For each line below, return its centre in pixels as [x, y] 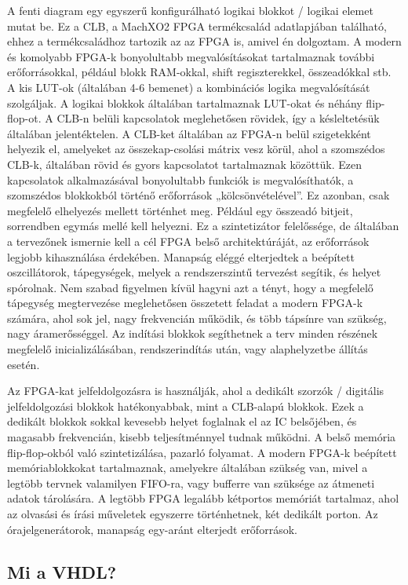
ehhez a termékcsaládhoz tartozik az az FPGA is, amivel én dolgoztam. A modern [204, 41]
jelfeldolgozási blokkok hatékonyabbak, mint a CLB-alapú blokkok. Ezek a [186, 406]
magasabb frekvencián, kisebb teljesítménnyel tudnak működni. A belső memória [202, 437]
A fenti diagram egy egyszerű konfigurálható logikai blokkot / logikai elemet [190, 10]
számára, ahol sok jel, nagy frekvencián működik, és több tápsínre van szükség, [197, 318]
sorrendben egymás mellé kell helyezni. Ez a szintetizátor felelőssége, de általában [203, 226]
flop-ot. [24, 118]
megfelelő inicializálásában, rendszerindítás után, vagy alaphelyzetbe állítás [188, 349]
